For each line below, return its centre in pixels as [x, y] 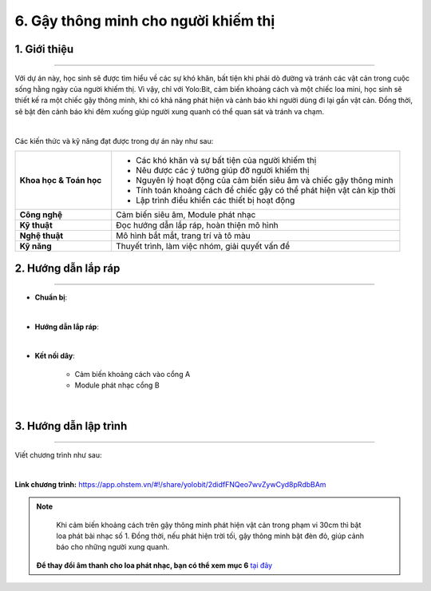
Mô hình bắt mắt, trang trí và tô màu [183, 236]
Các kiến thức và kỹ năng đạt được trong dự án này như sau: [114, 141]
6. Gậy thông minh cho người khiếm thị [145, 21]
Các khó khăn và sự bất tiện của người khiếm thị [226, 160]
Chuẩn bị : [51, 297]
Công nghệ [41, 214]
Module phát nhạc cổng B [117, 385]
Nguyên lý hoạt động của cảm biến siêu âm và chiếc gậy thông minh [265, 180]
